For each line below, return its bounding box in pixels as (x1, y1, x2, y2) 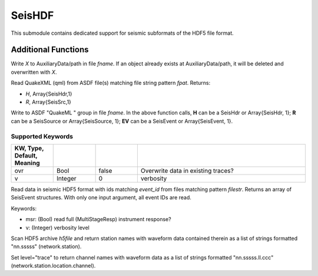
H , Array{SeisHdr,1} (25, 90, 73, 97)
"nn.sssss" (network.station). (11, 243, 82, 250)
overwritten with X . (11, 68, 57, 75)
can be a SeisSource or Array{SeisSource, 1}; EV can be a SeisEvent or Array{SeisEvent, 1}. (11, 117, 233, 124)
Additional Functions (11, 45, 89, 55)
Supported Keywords (11, 132, 74, 140)
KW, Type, (14, 144, 44, 152)
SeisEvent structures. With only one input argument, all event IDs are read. (11, 194, 191, 201)
